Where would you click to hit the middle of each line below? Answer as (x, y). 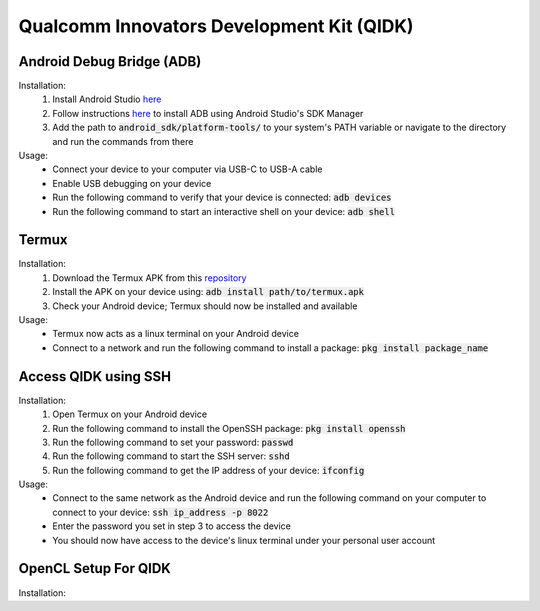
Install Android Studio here (107, 99)
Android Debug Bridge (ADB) (110, 61)
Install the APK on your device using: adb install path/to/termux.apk (208, 292)
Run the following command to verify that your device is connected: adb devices (222, 197)
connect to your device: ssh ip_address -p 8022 (160, 512)
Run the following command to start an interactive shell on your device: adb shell (223, 211)
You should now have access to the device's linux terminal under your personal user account (244, 540)
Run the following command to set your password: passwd (173, 442)
